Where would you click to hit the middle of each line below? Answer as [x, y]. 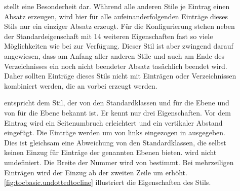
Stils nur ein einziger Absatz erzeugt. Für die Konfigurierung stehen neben [119, 26]
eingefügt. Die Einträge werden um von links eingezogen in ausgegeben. [115, 132]
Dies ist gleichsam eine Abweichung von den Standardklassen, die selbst [115, 142]
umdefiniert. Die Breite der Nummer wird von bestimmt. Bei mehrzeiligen [119, 162]
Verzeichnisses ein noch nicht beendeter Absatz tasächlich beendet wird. [116, 66]
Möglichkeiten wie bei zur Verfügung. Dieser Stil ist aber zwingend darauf [119, 46]
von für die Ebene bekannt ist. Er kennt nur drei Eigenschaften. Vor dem [117, 112]
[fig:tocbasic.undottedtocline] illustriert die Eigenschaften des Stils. [108, 182]
